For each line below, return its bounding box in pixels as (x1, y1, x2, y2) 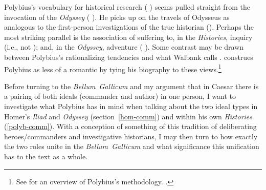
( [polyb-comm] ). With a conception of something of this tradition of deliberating (4, 121, 257, 132)
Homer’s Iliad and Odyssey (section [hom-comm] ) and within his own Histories (4, 111, 253, 121)
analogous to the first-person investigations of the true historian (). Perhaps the (4, 22, 254, 32)
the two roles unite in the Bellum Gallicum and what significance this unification (4, 141, 259, 152)
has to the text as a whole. (4, 151, 88, 161)
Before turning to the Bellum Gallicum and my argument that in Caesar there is (4, 80, 259, 91)
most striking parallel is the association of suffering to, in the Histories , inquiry (4, 31, 253, 42)
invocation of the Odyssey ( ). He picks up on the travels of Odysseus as (4, 11, 230, 22)
